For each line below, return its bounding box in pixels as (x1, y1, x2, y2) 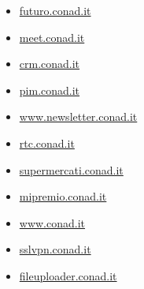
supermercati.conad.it (19, 161, 124, 178)
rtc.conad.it (19, 134, 75, 151)
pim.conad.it (19, 81, 80, 98)
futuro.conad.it (19, 2, 91, 18)
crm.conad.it (19, 55, 80, 72)
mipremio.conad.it (19, 188, 107, 205)
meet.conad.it (19, 28, 85, 45)
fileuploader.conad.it (19, 267, 117, 283)
